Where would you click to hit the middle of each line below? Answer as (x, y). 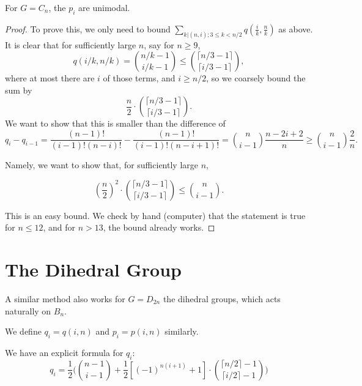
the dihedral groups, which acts (222, 299)
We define (23, 331)
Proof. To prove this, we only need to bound (88, 28)
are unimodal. (104, 7)
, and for (59, 227)
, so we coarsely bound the (256, 78)
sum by (19, 90)
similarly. (182, 331)
